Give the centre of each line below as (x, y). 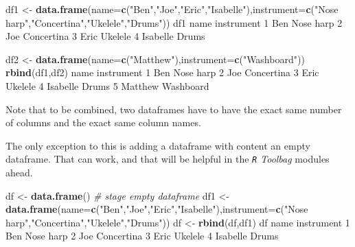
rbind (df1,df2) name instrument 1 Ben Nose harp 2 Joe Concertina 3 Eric (162, 72)
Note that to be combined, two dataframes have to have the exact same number (174, 109)
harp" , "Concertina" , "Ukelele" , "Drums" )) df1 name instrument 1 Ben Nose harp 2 (174, 22)
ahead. (19, 172)
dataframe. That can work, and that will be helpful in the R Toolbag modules (168, 159)
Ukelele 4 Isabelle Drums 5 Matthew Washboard (107, 85)
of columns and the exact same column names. (103, 122)
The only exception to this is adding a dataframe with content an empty (158, 145)
